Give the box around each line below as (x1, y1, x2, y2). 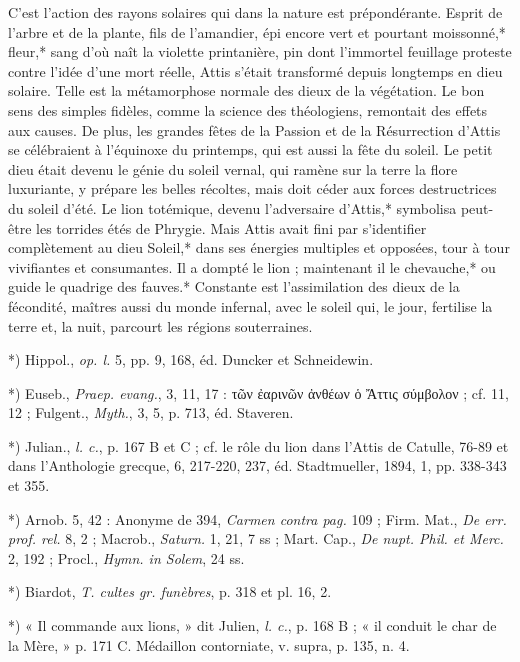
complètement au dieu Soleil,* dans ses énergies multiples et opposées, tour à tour (8, 237, 510, 258)
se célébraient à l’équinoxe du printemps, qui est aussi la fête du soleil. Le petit (8, 139, 493, 160)
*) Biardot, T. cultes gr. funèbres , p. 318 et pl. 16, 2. (8, 581, 332, 602)
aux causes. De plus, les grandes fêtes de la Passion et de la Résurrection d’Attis (8, 119, 501, 140)
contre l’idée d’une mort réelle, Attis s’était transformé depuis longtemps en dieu (8, 60, 503, 81)
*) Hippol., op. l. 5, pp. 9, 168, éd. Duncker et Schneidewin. (8, 349, 374, 370)
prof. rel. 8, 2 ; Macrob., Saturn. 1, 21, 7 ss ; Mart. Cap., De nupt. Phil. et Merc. (8, 528, 504, 549)
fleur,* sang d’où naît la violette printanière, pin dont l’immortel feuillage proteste (8, 41, 512, 62)
